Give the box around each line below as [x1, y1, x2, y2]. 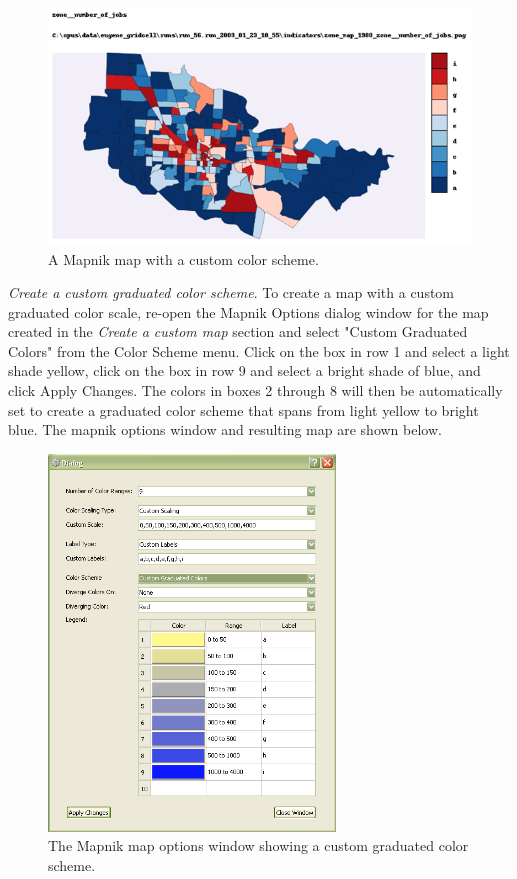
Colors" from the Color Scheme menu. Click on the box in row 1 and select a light [8, 340, 510, 361]
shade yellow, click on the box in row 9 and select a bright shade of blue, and [8, 360, 481, 381]
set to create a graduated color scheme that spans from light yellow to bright [8, 399, 479, 420]
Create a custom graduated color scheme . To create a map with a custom [8, 282, 455, 303]
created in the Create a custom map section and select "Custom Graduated [8, 321, 468, 342]
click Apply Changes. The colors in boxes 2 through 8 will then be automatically [8, 380, 503, 401]
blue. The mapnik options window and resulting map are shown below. [8, 419, 442, 440]
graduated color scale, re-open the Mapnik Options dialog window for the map [8, 301, 489, 322]
